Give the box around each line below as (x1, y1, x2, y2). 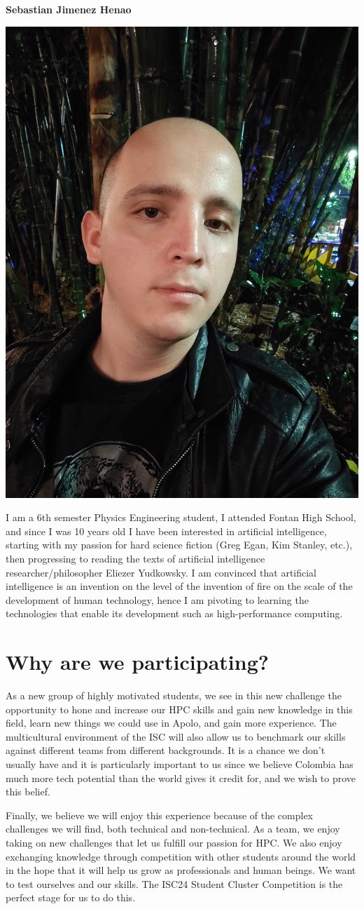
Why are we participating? (6, 647, 269, 676)
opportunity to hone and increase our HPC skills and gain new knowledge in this (6, 701, 353, 716)
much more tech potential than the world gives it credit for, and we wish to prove (6, 770, 356, 785)
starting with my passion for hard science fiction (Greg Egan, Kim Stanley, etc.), (6, 537, 353, 552)
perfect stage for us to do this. (6, 890, 136, 905)
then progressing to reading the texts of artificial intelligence (6, 551, 265, 565)
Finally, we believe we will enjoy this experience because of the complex (6, 807, 314, 822)
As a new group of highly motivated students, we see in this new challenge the (6, 688, 342, 703)
